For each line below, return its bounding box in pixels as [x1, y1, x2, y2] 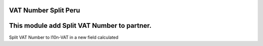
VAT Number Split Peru [9, 6, 80, 14]
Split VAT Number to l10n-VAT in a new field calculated [9, 34, 119, 40]
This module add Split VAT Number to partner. [9, 22, 152, 30]
